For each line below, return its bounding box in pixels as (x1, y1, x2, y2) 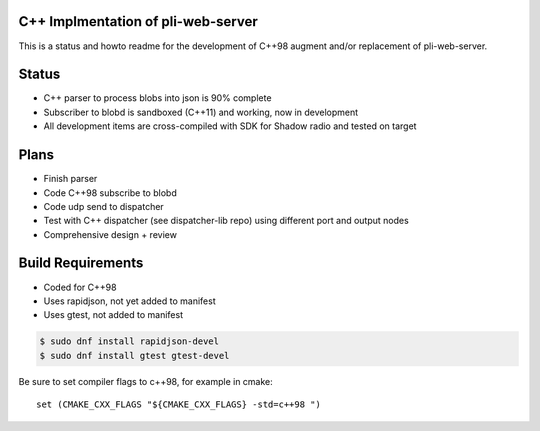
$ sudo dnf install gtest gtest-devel (39, 350, 230, 361)
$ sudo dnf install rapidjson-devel (39, 336, 220, 347)
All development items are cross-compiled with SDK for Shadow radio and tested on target (43, 120, 417, 132)
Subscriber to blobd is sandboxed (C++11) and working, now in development (43, 106, 359, 118)
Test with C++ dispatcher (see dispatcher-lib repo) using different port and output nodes (43, 215, 409, 227)
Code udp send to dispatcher (43, 200, 164, 212)
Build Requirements (18, 255, 144, 272)
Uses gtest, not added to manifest (43, 309, 184, 321)
